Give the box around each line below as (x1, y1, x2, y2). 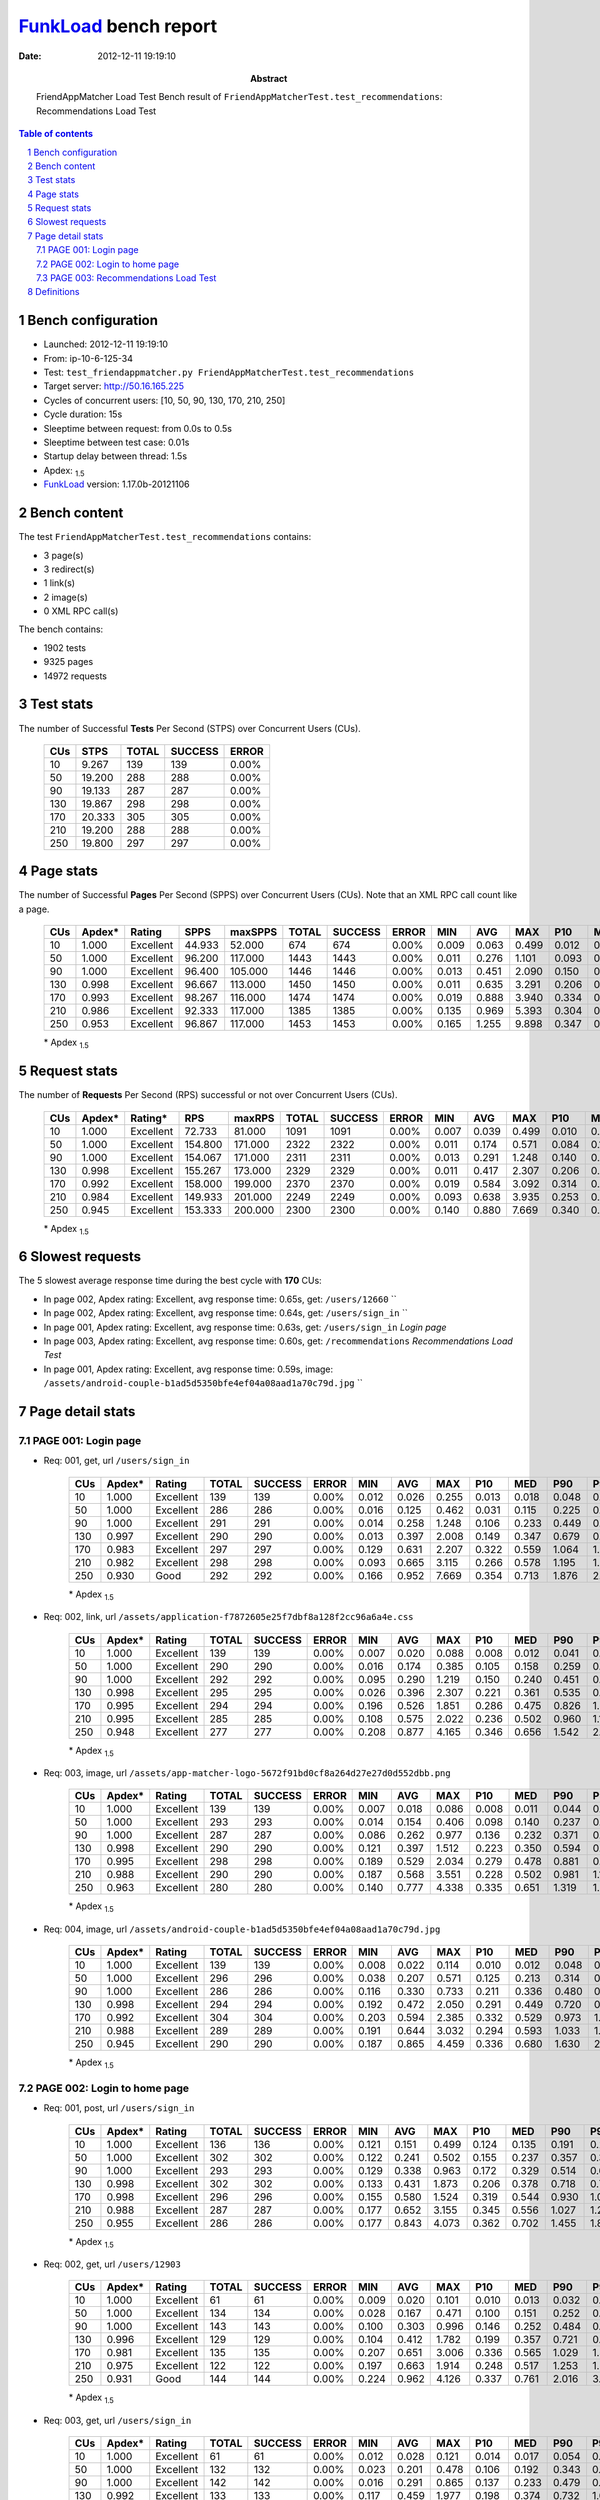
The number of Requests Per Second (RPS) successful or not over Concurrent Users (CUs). (18, 1089, 398, 1101)
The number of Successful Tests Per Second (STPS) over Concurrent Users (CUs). (18, 722, 362, 734)
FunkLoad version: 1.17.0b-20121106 (43, 478, 190, 490)
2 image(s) (43, 591, 89, 603)
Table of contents (18, 128, 94, 140)
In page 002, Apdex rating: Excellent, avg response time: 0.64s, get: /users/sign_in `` (43, 1307, 409, 1319)
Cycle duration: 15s (43, 408, 123, 420)
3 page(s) (43, 549, 84, 561)
